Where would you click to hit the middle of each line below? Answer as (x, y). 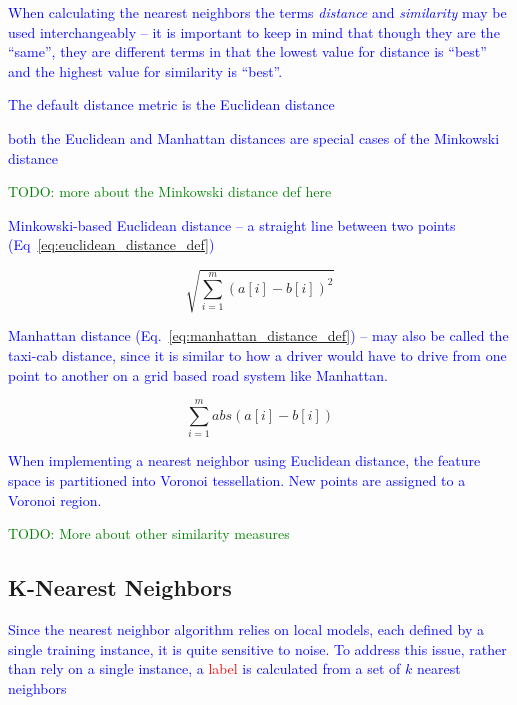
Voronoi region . (55, 499)
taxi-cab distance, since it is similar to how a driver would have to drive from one (257, 355)
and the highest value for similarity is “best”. (145, 70)
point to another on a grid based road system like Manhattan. (198, 374)
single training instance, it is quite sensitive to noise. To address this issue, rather (257, 648)
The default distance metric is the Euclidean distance (171, 104)
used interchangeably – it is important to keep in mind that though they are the (254, 31)
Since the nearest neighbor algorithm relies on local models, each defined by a (246, 628)
